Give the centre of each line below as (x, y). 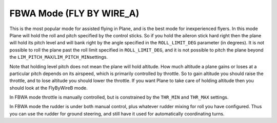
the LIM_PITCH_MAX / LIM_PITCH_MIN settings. (58, 57)
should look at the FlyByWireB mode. (48, 88)
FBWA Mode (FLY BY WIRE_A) (74, 13)
